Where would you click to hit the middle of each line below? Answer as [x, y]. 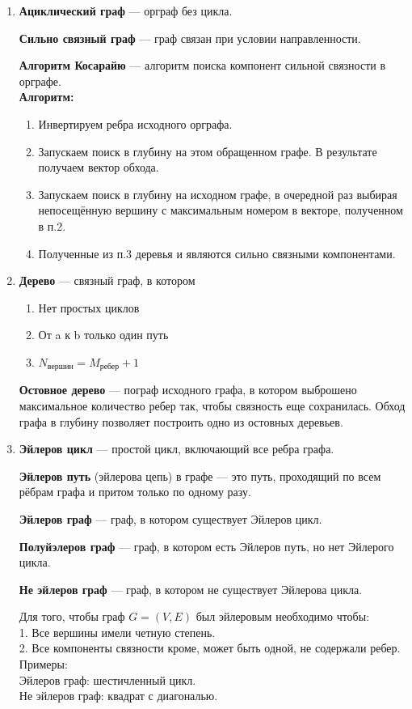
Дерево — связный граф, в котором [107, 280]
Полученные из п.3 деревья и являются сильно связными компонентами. [217, 253]
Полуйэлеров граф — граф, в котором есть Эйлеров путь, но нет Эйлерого [206, 546]
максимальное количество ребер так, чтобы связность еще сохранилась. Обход [212, 405]
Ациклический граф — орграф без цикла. [126, 11]
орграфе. [40, 81]
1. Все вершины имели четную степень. [117, 632]
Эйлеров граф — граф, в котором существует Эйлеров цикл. [170, 518]
